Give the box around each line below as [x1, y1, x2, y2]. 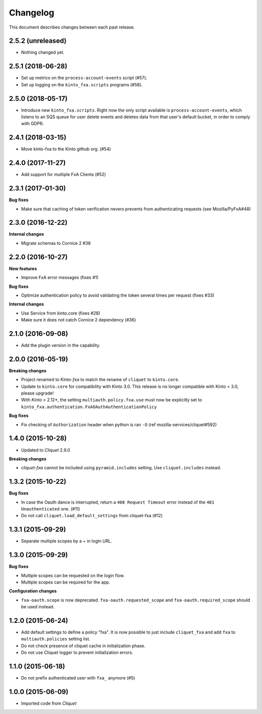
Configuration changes [9, 588, 57, 594]
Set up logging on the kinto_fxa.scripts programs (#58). [21, 81, 143, 87]
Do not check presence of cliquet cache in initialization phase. [21, 643, 146, 649]
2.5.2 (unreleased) [9, 37, 66, 45]
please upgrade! [21, 390, 54, 396]
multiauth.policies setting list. [21, 636, 91, 642]
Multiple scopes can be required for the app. [21, 579, 110, 585]
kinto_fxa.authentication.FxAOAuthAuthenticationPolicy [21, 404, 157, 410]
